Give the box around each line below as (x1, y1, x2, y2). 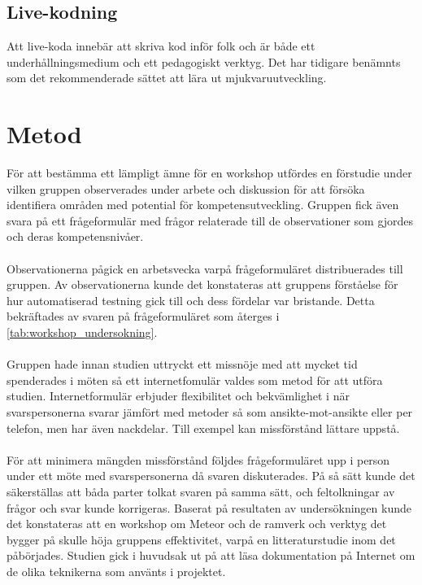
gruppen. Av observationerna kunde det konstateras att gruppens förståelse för (7, 276, 398, 293)
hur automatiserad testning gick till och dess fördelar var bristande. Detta (7, 291, 375, 308)
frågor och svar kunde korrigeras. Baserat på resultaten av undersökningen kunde (7, 499, 411, 516)
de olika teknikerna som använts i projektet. (7, 562, 226, 579)
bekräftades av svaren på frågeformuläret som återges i (7, 308, 280, 325)
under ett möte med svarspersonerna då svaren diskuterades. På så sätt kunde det (7, 467, 415, 484)
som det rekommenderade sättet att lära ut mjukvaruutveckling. (7, 69, 327, 86)
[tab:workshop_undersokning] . (7, 324, 158, 341)
